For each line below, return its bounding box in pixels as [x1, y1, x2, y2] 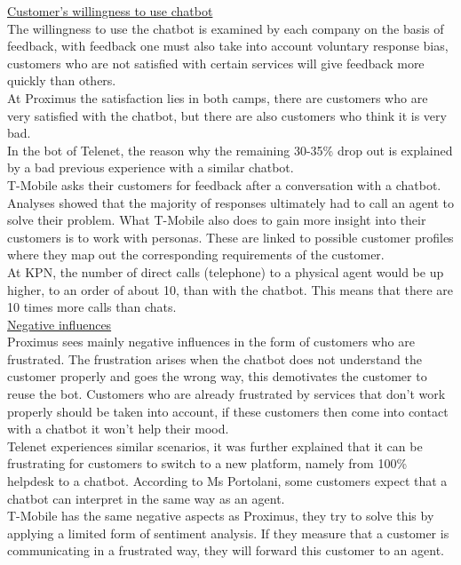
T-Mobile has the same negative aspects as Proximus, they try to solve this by [7, 506, 434, 525]
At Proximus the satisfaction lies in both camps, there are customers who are [7, 88, 428, 107]
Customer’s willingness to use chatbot [7, 2, 213, 20]
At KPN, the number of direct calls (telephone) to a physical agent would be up [7, 262, 444, 281]
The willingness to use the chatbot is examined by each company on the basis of [7, 19, 444, 37]
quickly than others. [7, 71, 116, 90]
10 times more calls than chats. [7, 298, 177, 316]
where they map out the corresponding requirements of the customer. [7, 245, 385, 264]
